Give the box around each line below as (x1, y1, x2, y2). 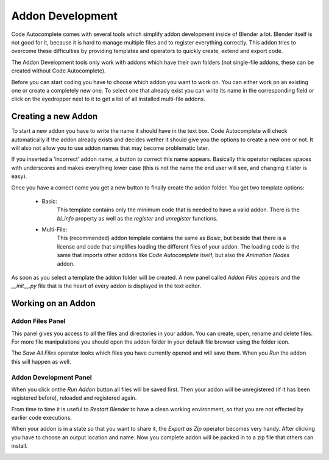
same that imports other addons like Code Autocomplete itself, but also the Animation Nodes (57, 252, 289, 259)
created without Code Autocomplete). (11, 67, 106, 74)
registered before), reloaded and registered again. (11, 394, 137, 402)
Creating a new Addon (11, 111, 98, 122)
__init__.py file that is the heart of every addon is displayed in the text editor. (11, 282, 201, 289)
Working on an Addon (11, 299, 96, 309)
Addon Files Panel (11, 317, 66, 325)
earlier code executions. (11, 414, 73, 422)
